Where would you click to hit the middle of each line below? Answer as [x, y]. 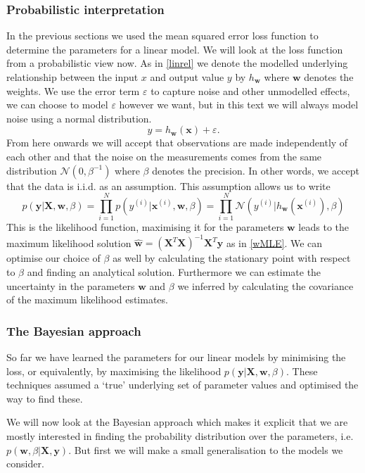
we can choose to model [57, 105]
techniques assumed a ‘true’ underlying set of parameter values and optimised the [182, 385]
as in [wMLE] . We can [274, 242]
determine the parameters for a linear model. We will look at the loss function [175, 49]
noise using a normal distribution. [79, 118]
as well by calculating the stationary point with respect [232, 258]
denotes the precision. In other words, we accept [256, 170]
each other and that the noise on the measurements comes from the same [164, 156]
